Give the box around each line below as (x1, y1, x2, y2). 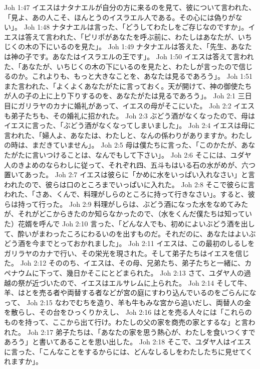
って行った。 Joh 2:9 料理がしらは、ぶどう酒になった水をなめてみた (25, 198, 248, 209)
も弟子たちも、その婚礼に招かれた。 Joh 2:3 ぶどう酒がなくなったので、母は (4, 110, 255, 120)
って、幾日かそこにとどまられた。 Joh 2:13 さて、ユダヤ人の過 (46, 268, 251, 278)
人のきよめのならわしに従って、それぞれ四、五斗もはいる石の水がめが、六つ (4, 159, 255, 170)
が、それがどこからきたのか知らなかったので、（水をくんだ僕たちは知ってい (4, 208, 252, 219)
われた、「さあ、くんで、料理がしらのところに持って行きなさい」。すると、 (4, 189, 248, 199)
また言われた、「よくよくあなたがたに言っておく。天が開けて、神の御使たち (4, 80, 252, 91)
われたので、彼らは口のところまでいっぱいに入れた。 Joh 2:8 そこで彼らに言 (4, 179, 255, 189)
